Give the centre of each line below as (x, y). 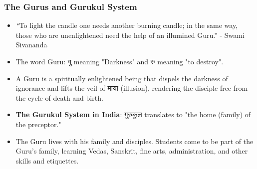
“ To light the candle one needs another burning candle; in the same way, (127, 25)
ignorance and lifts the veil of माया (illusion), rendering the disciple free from (132, 88)
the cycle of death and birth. (59, 97)
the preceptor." (38, 124)
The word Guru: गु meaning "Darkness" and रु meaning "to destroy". (120, 61)
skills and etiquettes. (47, 160)
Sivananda (31, 45)
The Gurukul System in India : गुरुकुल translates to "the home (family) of (133, 114)
